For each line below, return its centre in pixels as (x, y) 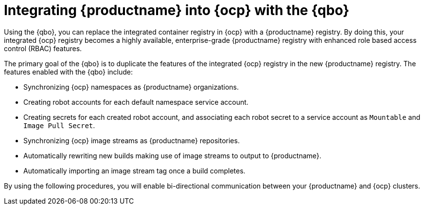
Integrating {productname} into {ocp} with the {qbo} (177, 10)
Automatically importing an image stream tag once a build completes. (134, 171)
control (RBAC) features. (43, 48)
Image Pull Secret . (59, 125)
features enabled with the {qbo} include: (69, 72)
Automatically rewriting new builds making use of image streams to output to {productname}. (172, 155)
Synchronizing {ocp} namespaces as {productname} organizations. (131, 87)
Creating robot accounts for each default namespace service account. (136, 102)
